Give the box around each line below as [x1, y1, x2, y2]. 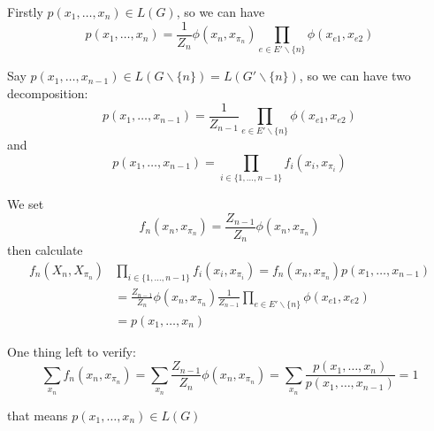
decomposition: [7, 83, 88, 102]
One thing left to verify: [7, 342, 136, 360]
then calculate [7, 241, 83, 259]
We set [7, 195, 44, 213]
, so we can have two [299, 66, 411, 85]
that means [7, 405, 68, 424]
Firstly [7, 3, 43, 20]
